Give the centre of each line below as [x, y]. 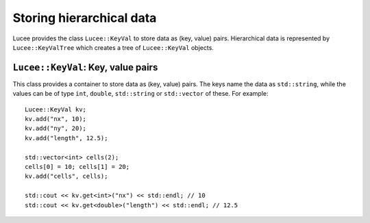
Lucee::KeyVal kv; [56, 109]
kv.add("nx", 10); [56, 119]
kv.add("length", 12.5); [66, 138]
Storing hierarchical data [85, 18]
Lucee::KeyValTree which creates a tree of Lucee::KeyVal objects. [113, 47]
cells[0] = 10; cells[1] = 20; [77, 167]
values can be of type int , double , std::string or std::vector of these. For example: [140, 94]
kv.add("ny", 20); [56, 129]
